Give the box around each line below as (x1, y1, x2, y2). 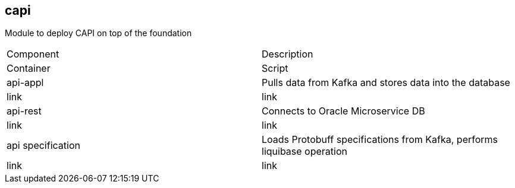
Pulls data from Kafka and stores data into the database (262, 77, 510, 89)
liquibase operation (262, 145, 347, 158)
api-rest (7, 105, 42, 117)
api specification (7, 139, 80, 152)
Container (7, 62, 51, 75)
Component (7, 48, 59, 60)
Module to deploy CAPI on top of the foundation (5, 28, 192, 39)
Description (262, 48, 313, 60)
